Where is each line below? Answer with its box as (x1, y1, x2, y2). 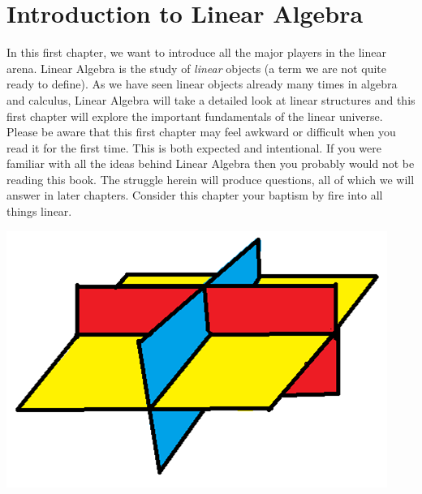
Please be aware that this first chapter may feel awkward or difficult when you (6, 123, 396, 140)
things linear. (6, 203, 72, 220)
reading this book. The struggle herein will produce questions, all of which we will (6, 170, 415, 187)
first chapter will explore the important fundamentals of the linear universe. (6, 107, 383, 124)
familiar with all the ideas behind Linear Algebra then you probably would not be (6, 155, 415, 172)
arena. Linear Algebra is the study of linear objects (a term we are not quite (6, 59, 386, 76)
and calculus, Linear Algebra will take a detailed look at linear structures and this (6, 91, 416, 108)
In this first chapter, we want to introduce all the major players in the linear (6, 44, 386, 61)
